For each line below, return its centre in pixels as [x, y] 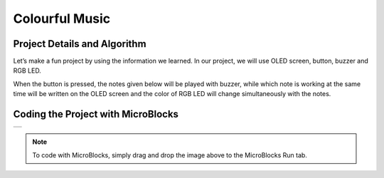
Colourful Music [62, 19]
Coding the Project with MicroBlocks [96, 114]
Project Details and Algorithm [80, 44]
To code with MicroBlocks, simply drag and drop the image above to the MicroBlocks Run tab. [170, 155]
